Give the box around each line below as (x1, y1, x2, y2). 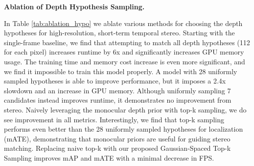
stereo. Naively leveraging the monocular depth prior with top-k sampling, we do (4, 104, 247, 114)
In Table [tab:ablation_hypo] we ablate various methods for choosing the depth (4, 18, 243, 28)
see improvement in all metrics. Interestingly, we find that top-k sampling (4, 114, 224, 124)
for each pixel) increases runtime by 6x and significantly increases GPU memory (4, 47, 244, 57)
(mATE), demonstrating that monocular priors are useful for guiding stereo (4, 133, 231, 143)
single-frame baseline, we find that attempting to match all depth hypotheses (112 (4, 37, 250, 47)
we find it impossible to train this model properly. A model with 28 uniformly (4, 66, 237, 76)
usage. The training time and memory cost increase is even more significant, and (4, 56, 245, 66)
